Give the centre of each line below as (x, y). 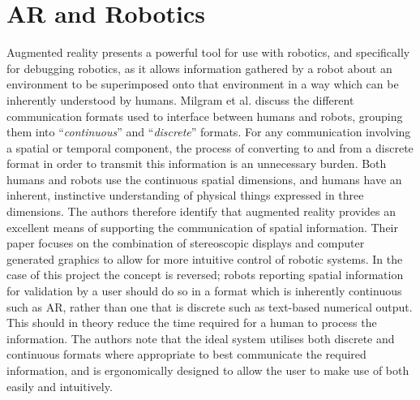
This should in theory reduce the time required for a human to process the (192, 323)
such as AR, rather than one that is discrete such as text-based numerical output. (210, 306)
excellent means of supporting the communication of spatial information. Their (202, 227)
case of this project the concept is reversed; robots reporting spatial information (205, 275)
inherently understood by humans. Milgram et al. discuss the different (180, 99)
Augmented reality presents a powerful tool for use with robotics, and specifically (208, 52)
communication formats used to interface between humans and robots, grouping (205, 116)
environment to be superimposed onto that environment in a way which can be (203, 84)
